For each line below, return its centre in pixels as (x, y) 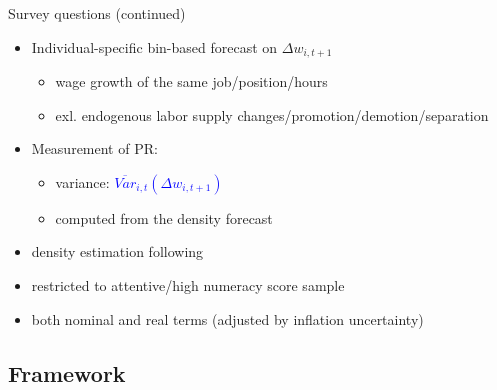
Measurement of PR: (94, 148)
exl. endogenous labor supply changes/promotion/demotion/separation (272, 114)
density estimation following (117, 251)
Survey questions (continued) (97, 13)
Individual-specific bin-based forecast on (154, 46)
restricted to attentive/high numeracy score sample (188, 285)
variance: (82, 181)
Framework (67, 372)
